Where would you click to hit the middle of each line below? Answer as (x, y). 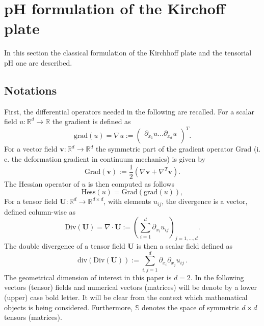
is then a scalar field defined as (184, 246)
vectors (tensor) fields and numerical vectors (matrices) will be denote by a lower (131, 287)
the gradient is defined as (91, 121)
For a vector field (31, 149)
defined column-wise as (40, 211)
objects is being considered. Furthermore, (69, 307)
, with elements (127, 201)
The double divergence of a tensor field (65, 246)
